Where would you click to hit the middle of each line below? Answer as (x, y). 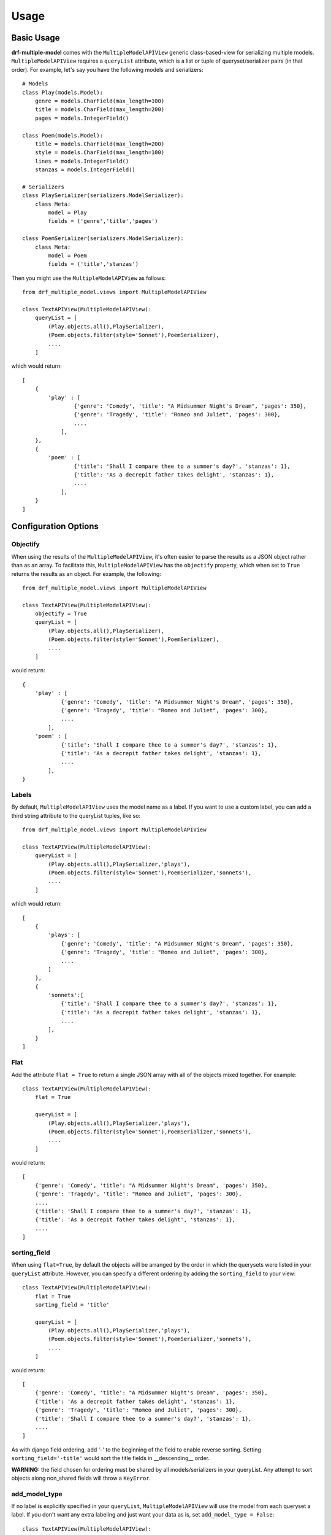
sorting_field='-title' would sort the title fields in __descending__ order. (111, 1458)
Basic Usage (36, 38)
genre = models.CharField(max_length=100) (100, 101)
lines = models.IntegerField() (82, 161)
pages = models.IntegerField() (82, 118)
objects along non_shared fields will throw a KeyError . (81, 1478)
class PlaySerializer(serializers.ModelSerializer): (103, 196)
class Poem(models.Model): (63, 135)
